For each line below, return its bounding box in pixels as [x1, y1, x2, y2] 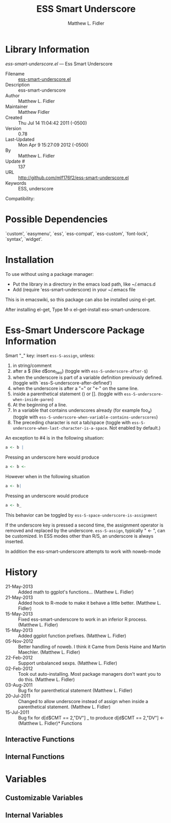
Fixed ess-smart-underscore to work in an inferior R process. [18, 616, 147, 622]
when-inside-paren [12, 397, 52, 402]
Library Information [5, 43, 90, 55]
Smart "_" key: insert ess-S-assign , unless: [5, 352, 95, 358]
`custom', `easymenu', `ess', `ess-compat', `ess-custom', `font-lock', [5, 230, 148, 237]
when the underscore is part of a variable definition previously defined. [12, 374, 163, 381]
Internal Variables [5, 811, 63, 820]
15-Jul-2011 [5, 709, 30, 715]
